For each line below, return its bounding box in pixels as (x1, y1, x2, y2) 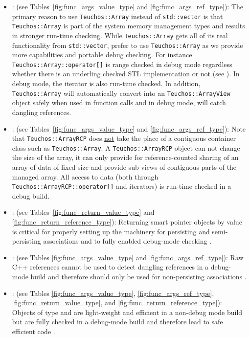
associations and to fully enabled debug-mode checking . (43, 236, 212, 246)
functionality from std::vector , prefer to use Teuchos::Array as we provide (12, 40, 243, 50)
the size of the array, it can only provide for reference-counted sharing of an (12, 152, 239, 162)
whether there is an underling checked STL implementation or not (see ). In (12, 68, 240, 79)
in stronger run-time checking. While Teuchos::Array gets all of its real (12, 30, 228, 40)
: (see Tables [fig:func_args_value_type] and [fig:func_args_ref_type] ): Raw (12, 252, 244, 262)
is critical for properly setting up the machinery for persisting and (12, 226, 210, 236)
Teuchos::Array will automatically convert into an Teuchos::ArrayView (12, 88, 230, 98)
